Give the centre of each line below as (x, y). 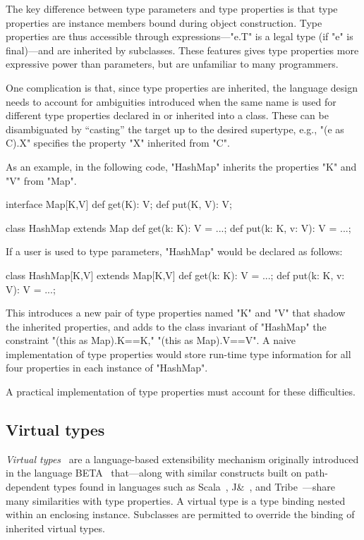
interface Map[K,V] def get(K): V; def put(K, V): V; (119, 204)
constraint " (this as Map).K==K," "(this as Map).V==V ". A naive (151, 340)
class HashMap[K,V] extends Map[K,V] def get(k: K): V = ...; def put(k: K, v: (175, 275)
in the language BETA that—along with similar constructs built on (154, 473)
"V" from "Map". (41, 180)
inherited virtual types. (55, 528)
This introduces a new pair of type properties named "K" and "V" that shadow (176, 313)
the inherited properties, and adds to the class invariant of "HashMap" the (166, 326)
